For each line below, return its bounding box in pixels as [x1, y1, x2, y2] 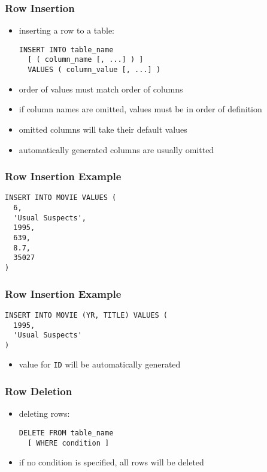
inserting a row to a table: [19, 24, 115, 37]
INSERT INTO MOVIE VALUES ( [5, 193, 117, 202]
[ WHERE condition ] [28, 438, 110, 447]
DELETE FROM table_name [19, 428, 114, 437]
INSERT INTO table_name [19, 45, 114, 54]
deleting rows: [19, 407, 70, 420]
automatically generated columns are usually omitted [19, 143, 214, 156]
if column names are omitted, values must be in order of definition [19, 103, 262, 115]
